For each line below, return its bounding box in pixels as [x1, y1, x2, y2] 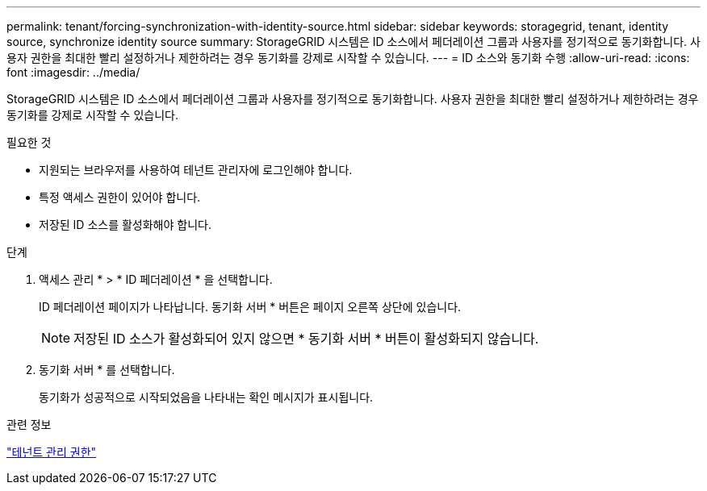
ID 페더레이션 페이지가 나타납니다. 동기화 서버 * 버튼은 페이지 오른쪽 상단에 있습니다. [39, 300, 462, 314]
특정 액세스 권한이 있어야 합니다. [39, 190, 201, 204]
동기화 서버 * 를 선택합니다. [39, 363, 175, 377]
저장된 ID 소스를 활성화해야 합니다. [39, 218, 211, 231]
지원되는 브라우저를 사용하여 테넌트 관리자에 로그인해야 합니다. [39, 163, 353, 177]
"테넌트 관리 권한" [6, 445, 97, 459]
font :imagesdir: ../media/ [6, 65, 140, 79]
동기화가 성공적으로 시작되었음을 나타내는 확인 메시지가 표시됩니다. [39, 390, 374, 404]
